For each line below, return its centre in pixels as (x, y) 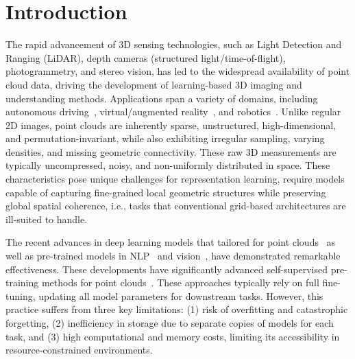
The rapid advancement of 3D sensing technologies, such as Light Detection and (174, 44)
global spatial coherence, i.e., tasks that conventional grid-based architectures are (176, 206)
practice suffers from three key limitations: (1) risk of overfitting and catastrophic (177, 309)
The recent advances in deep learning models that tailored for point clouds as (171, 242)
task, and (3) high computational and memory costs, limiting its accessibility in (173, 336)
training (22, 282)
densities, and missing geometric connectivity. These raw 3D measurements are (171, 151)
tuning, (21, 296)
